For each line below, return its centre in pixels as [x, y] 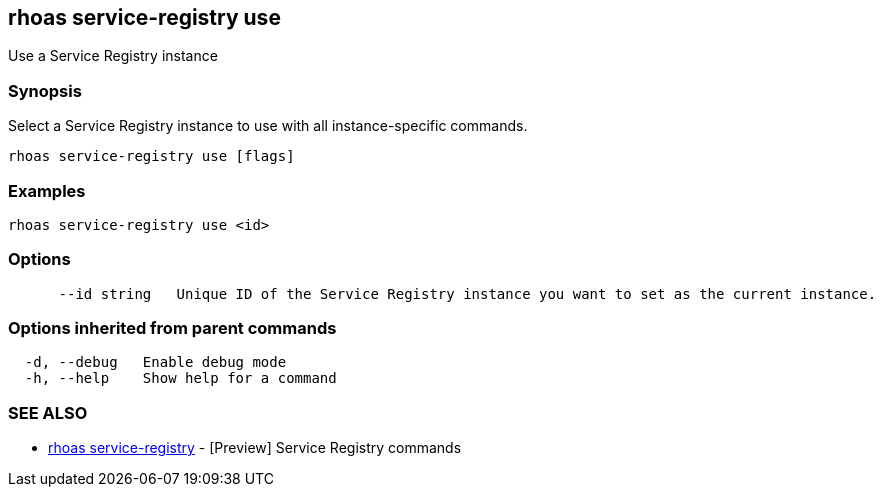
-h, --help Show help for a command [180, 378]
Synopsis [45, 90]
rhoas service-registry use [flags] [151, 156]
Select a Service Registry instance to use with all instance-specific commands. [268, 126]
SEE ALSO [48, 412]
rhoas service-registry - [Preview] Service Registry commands [255, 448]
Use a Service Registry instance [113, 56]
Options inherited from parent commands [172, 328]
